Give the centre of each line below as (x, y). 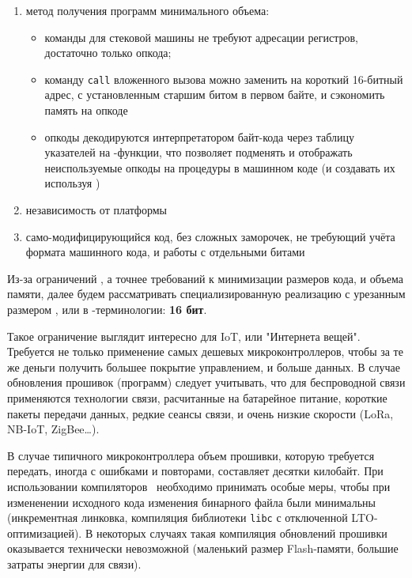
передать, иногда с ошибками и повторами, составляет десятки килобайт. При (195, 471)
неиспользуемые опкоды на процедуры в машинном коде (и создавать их (220, 167)
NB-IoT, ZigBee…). (53, 429)
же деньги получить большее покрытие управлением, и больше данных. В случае (204, 366)
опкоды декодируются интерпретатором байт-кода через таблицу (200, 136)
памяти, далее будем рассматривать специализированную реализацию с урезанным (206, 294)
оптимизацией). (45, 533)
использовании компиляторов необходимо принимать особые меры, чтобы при (199, 486)
